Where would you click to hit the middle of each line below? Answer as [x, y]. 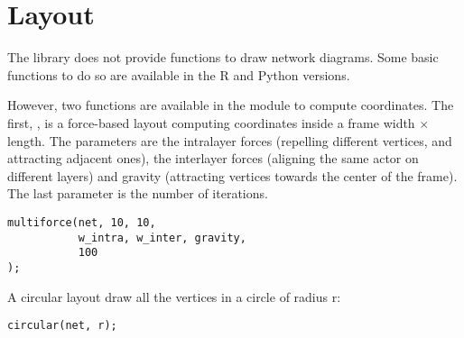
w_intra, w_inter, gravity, [162, 238]
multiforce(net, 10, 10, [82, 222]
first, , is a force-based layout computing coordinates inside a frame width [211, 122]
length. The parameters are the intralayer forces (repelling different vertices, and [230, 140]
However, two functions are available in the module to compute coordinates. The [231, 105]
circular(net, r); [62, 326]
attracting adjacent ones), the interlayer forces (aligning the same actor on [213, 158]
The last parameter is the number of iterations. [138, 193]
